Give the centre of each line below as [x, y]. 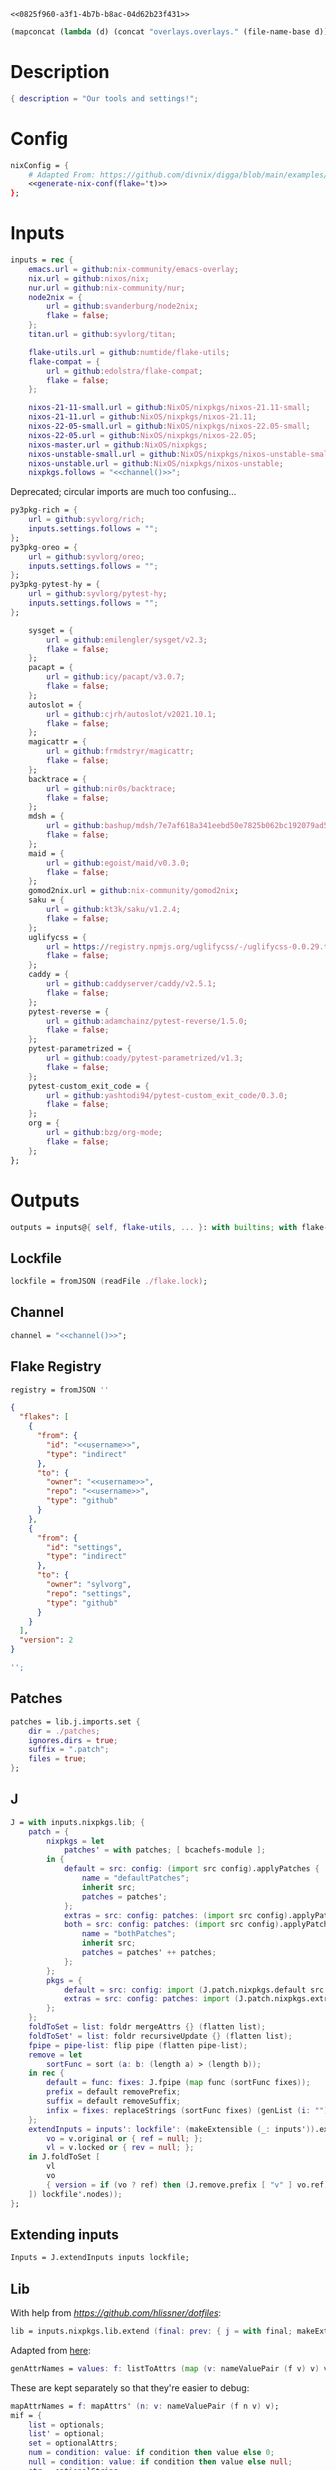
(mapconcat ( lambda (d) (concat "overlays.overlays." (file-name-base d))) [171, 32]
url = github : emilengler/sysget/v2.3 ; [127, 640]
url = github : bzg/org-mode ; [104, 1133]
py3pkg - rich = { [44, 510]
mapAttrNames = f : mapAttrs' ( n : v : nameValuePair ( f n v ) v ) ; [145, 2406]
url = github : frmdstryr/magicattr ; [120, 751]
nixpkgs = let [75, 1841]
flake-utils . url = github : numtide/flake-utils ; [129, 352]
